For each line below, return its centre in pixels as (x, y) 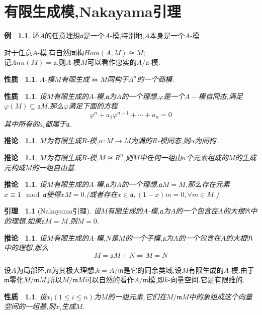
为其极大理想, (74, 270)
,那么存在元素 (207, 184)
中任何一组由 (161, 157)
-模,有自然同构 (61, 52)
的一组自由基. (54, 167)
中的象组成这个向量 (221, 296)
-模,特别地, (127, 35)
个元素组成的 (207, 157)
